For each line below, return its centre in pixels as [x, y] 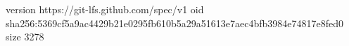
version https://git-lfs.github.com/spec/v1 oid [105, 9]
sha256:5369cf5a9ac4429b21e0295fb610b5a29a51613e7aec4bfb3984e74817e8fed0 [174, 23]
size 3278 [25, 37]
